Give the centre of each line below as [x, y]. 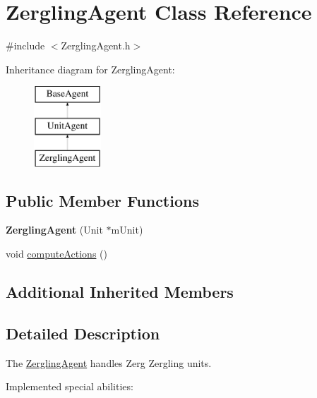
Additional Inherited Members [120, 292]
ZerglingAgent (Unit [54, 230]
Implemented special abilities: [70, 386]
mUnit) [127, 230]
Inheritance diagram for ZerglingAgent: [90, 69]
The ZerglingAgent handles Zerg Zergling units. [109, 362]
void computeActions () [56, 254]
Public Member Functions [102, 200]
